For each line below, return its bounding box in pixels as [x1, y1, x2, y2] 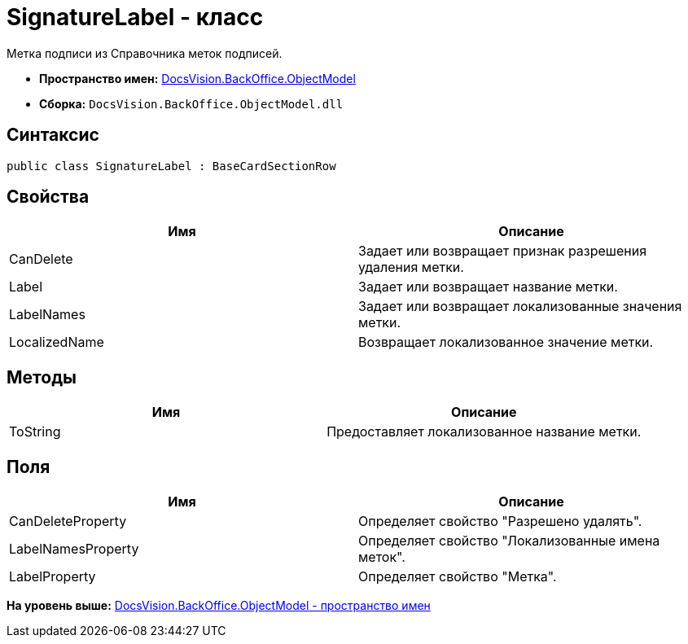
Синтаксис [7, 125, 99, 146]
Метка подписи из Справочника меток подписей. [7, 46, 283, 60]
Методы [7, 366, 77, 388]
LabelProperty [9, 568, 96, 585]
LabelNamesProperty [9, 541, 139, 558]
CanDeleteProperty [9, 513, 127, 530]
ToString [9, 423, 61, 440]
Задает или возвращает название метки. [358, 278, 618, 296]
